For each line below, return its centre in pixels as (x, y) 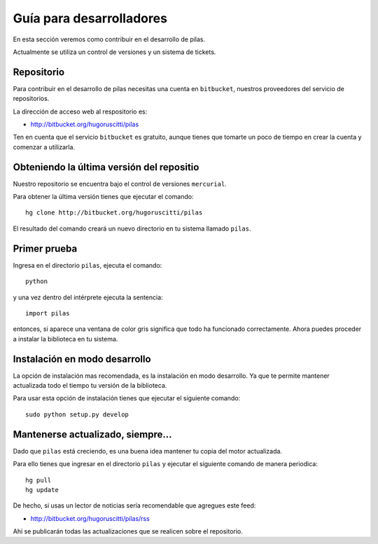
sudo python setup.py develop (77, 414)
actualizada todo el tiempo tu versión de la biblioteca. (90, 386)
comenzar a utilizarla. (44, 147)
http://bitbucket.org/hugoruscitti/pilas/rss (90, 518)
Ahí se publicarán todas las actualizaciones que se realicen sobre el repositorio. (128, 531)
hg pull (38, 480)
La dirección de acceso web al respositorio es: (80, 111)
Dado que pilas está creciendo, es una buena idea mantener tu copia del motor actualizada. (148, 451)
